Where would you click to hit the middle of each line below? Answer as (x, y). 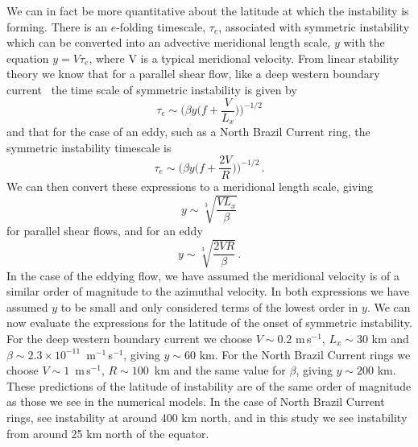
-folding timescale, (161, 26)
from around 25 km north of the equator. (108, 433)
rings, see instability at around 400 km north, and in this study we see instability (207, 417)
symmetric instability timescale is (89, 147)
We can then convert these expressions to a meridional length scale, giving (190, 186)
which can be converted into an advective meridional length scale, (169, 42)
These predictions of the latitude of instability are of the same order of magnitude (209, 385)
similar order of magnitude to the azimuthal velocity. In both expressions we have (208, 291)
